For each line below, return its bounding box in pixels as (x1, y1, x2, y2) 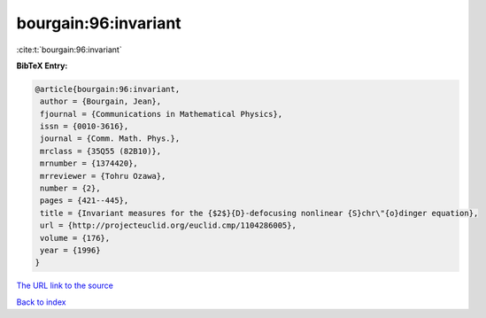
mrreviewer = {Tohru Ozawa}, (40, 171, 166, 181)
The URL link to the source (16, 280, 114, 291)
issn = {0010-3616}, (40, 121, 129, 132)
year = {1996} (40, 245, 101, 255)
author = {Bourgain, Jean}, (40, 97, 162, 106)
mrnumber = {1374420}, (40, 159, 139, 168)
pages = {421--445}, (40, 196, 129, 206)
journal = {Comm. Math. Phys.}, (40, 134, 181, 143)
